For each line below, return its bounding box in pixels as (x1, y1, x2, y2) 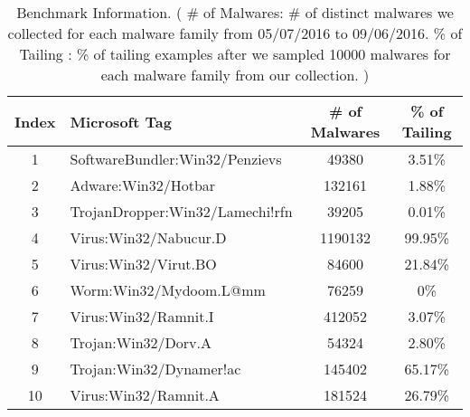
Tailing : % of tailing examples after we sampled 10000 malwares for (19, 43, 451, 64)
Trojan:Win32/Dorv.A (70, 332, 211, 353)
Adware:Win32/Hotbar (70, 175, 216, 195)
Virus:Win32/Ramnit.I (70, 306, 214, 327)
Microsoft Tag (70, 110, 172, 132)
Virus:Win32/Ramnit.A (70, 384, 220, 405)
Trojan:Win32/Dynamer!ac (70, 358, 241, 379)
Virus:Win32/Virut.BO (70, 253, 217, 274)
